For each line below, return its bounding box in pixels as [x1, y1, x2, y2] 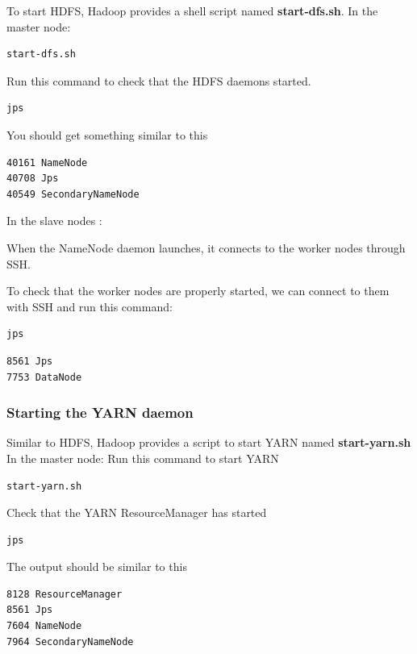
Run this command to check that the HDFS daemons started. [6, 72, 311, 89]
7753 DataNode [6, 371, 82, 383]
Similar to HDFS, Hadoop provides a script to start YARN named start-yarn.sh [6, 434, 411, 451]
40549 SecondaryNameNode [6, 188, 140, 200]
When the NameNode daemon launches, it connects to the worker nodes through [6, 239, 406, 256]
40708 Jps [6, 173, 59, 185]
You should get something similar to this [6, 126, 208, 143]
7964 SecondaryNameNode [6, 635, 134, 648]
